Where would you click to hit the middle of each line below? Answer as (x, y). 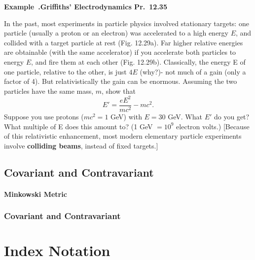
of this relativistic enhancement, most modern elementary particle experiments (123, 136)
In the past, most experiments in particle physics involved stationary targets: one (127, 23)
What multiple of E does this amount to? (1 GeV (78, 126)
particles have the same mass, (49, 91)
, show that (119, 91)
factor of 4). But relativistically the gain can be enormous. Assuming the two (121, 81)
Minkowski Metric (36, 194)
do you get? (232, 116)
